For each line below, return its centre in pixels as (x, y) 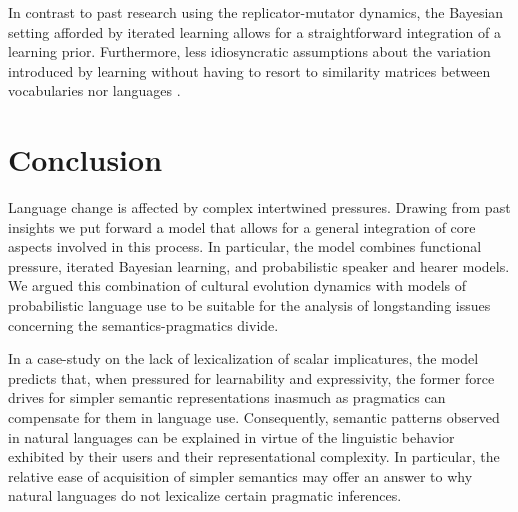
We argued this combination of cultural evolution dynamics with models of (237, 285)
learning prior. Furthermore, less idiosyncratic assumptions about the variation (249, 51)
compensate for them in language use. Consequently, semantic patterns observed (254, 417)
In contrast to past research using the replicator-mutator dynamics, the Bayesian (256, 12)
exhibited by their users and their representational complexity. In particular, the (254, 456)
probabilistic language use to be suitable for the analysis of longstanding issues (249, 305)
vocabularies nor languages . (94, 90)
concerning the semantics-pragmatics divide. (143, 324)
